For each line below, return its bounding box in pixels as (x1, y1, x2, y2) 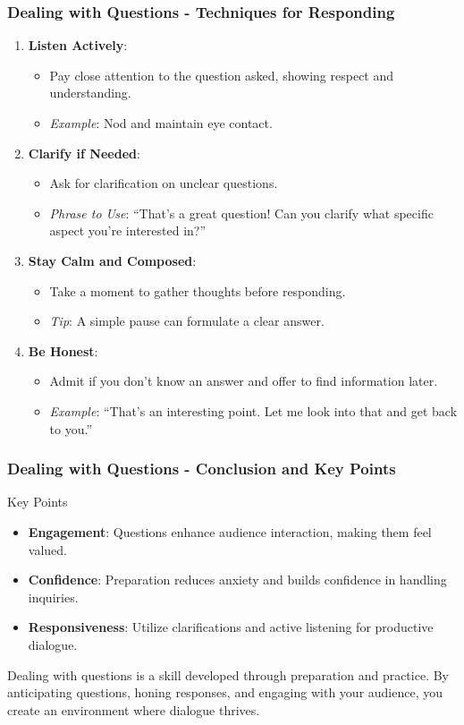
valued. (28, 540, 67, 559)
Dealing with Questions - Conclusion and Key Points (7, 457, 396, 480)
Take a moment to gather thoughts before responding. (49, 281, 346, 300)
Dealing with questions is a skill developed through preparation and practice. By (7, 665, 450, 684)
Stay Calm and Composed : (28, 251, 197, 269)
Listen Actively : (28, 36, 128, 55)
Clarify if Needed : (28, 143, 140, 162)
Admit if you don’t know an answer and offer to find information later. (49, 371, 438, 390)
